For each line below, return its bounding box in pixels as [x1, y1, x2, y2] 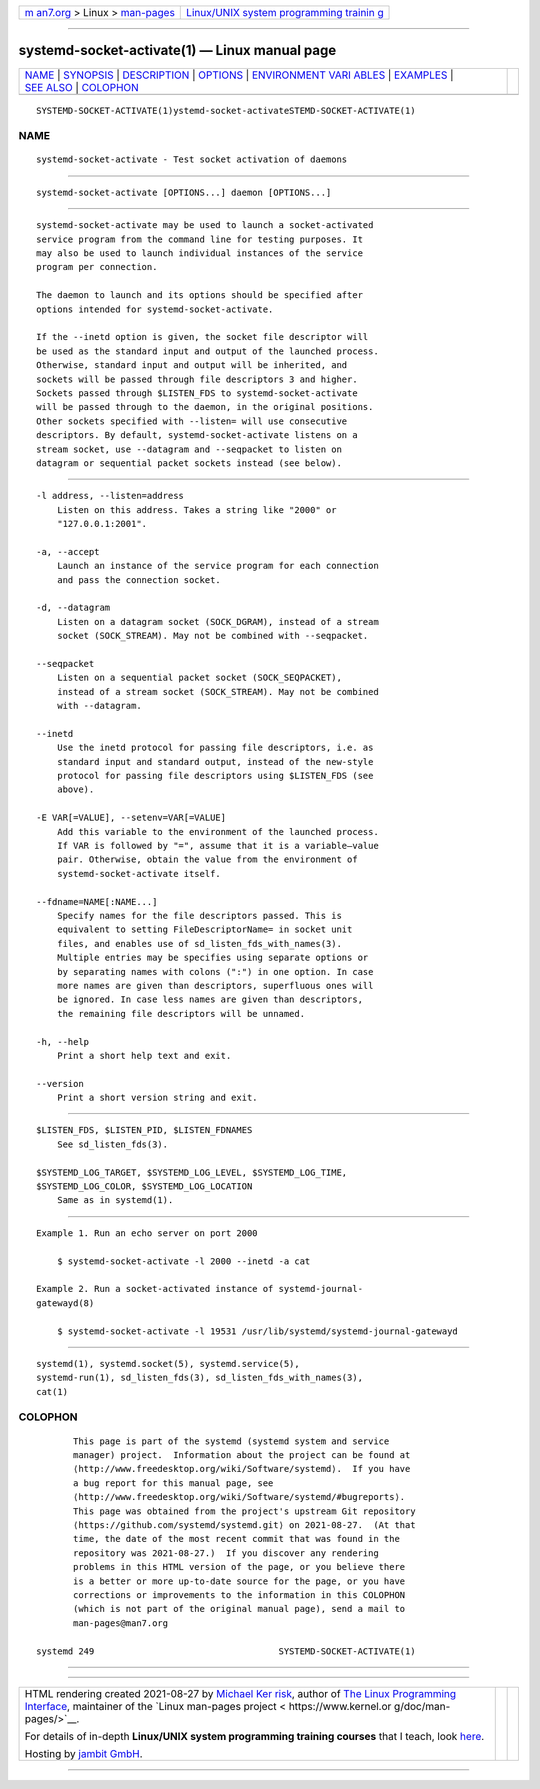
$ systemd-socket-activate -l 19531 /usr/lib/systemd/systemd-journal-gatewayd [56, 1325, 459, 1337]
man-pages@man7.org [73, 1617, 169, 1629]
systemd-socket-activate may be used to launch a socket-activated [36, 220, 374, 231]
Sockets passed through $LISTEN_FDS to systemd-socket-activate [36, 387, 359, 399]
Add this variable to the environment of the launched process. [56, 826, 379, 837]
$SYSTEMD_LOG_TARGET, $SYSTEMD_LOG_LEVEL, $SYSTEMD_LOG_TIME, [36, 1166, 348, 1178]
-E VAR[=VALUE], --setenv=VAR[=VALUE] [36, 812, 227, 824]
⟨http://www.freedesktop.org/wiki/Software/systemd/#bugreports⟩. [73, 1491, 406, 1503]
